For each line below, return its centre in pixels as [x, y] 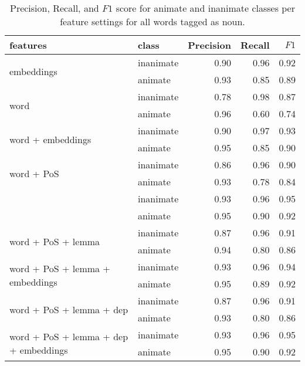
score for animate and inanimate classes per [206, 8]
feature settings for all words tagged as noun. [152, 21]
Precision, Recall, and [54, 8]
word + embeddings [50, 139]
